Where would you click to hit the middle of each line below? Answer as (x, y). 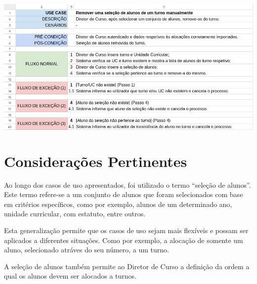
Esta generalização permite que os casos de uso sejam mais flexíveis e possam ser (126, 230)
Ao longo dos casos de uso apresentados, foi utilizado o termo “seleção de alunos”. (128, 184)
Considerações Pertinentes (96, 161)
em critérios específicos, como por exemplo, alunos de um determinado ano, (118, 204)
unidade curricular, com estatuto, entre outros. (75, 214)
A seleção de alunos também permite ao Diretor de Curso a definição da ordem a (127, 266)
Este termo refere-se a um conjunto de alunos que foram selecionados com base (124, 194)
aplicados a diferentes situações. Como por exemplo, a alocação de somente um (124, 240)
